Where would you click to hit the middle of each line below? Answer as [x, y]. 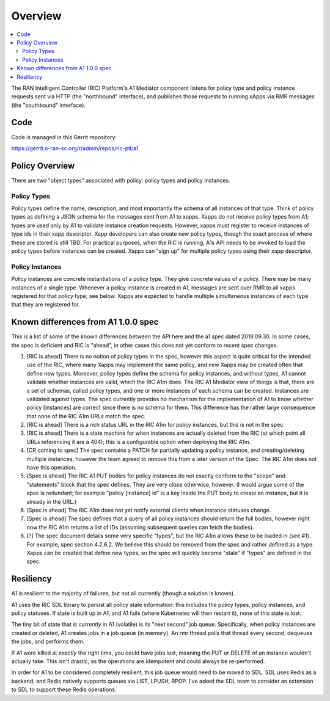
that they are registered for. [46, 305]
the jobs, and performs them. [48, 642]
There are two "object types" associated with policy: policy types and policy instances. [121, 180]
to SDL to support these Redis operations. [64, 689]
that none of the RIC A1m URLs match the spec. [86, 416]
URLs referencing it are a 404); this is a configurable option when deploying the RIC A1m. [139, 441]
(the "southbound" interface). [48, 105]
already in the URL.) [51, 501]
